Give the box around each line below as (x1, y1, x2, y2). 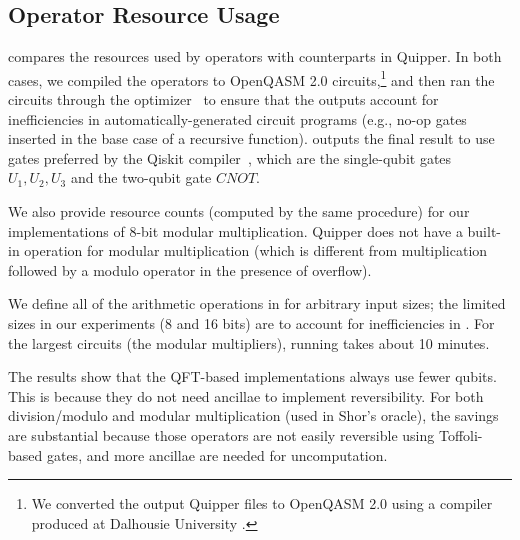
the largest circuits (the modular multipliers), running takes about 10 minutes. (8, 332, 490, 353)
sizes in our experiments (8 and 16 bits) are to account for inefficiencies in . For (8, 312, 495, 333)
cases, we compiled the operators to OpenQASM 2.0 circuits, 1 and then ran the (8, 66, 495, 90)
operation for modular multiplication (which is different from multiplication (24, 240, 488, 261)
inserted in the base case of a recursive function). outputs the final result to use (8, 128, 495, 149)
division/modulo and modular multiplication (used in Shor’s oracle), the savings (8, 405, 499, 426)
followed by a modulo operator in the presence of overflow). (8, 259, 372, 280)
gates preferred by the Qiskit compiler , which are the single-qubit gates (8, 147, 452, 168)
